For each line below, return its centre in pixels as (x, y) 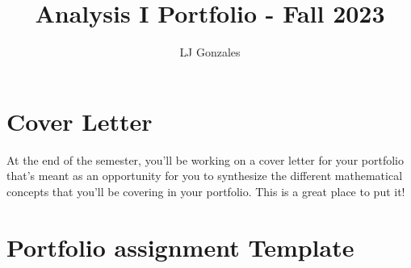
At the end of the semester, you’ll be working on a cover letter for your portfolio (205, 159)
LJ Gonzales (210, 52)
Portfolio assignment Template (180, 247)
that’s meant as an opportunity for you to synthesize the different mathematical (205, 176)
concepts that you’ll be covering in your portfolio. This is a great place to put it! (206, 191)
